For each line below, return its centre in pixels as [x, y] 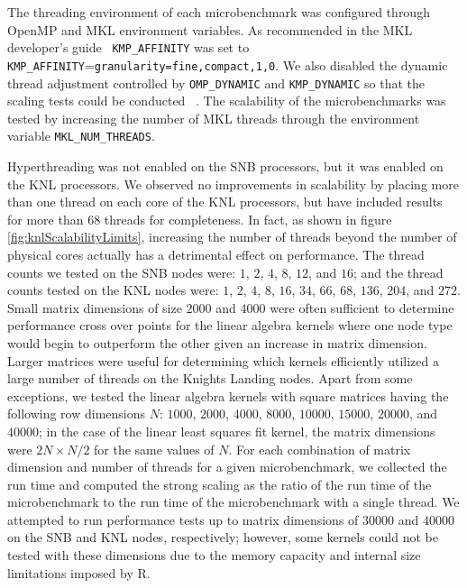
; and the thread [398, 272]
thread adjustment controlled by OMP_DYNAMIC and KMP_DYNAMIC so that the [216, 83]
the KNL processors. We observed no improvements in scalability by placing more [233, 184]
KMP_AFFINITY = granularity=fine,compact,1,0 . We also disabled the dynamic [228, 64]
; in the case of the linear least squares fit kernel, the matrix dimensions [237, 431]
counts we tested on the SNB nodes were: [122, 272]
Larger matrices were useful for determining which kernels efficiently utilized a [223, 360]
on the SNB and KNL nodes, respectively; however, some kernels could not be [223, 537]
